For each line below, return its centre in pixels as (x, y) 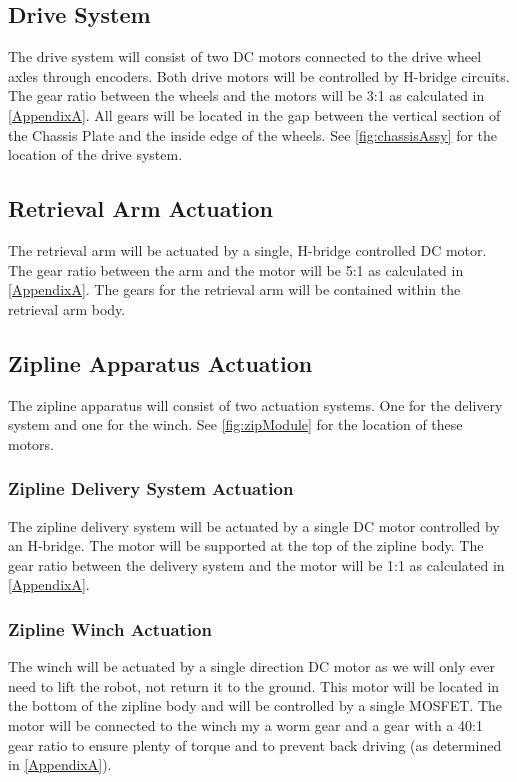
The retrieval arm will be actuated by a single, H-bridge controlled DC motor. (247, 249)
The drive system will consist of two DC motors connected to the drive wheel (245, 56)
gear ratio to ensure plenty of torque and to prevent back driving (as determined (255, 744)
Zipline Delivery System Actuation (151, 488)
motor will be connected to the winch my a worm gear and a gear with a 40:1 (245, 724)
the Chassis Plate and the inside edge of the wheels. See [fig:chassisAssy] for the (253, 134)
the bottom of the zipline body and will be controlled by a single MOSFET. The (255, 705)
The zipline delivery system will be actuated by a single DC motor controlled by (254, 525)
